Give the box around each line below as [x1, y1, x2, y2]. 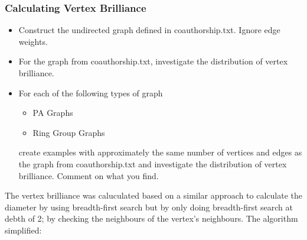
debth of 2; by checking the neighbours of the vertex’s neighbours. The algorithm [5, 212, 298, 225]
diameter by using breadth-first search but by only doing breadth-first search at [5, 200, 293, 213]
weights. [18, 35, 48, 47]
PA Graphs [32, 106, 73, 119]
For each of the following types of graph [18, 86, 163, 99]
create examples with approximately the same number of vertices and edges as [18, 146, 302, 158]
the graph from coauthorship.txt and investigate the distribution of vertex [18, 157, 287, 170]
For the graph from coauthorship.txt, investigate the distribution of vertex [18, 55, 288, 67]
